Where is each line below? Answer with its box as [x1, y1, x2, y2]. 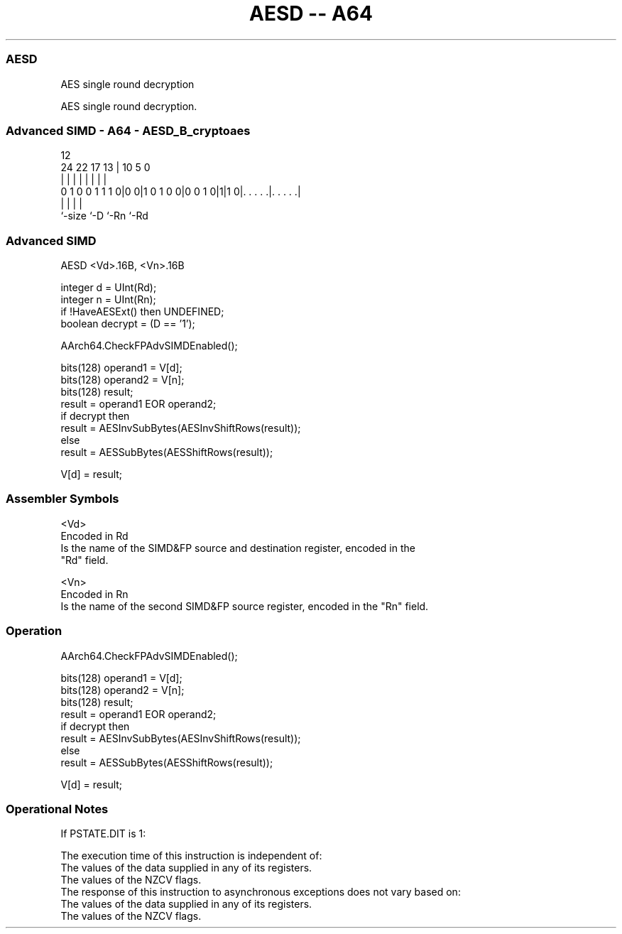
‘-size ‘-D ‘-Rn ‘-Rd [60, 210, 148, 222]
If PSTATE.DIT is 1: [60, 827, 146, 840]
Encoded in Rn [60, 587, 129, 600]
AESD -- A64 [249, 1, 373, 26]
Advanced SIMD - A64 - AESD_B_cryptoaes [6, 123, 251, 138]
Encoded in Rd [60, 529, 129, 542]
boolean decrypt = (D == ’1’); [60, 317, 195, 330]
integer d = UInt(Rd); [60, 281, 157, 293]
